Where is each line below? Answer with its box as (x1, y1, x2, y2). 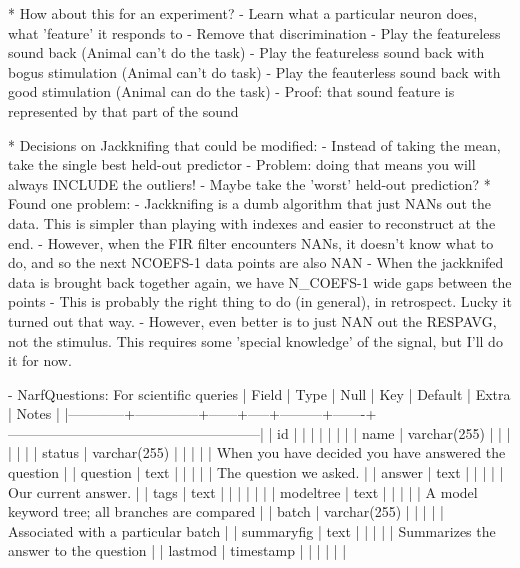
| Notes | (8, 403, 60, 424)
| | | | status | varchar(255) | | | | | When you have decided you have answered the (8, 442, 506, 463)
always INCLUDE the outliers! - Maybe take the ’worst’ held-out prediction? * (8, 173, 491, 194)
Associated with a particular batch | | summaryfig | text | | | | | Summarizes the (8, 520, 496, 541)
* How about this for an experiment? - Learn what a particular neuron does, (8, 3, 478, 23)
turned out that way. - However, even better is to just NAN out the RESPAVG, (8, 310, 497, 331)
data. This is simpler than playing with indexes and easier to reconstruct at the (8, 212, 496, 233)
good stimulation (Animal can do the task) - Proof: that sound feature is (8, 81, 455, 102)
